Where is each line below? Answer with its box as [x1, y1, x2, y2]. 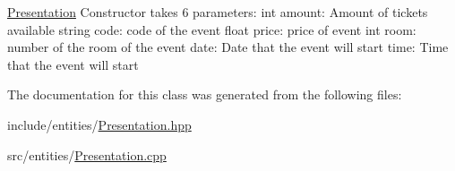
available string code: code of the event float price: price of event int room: [7, 20, 416, 38]
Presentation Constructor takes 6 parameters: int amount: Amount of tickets [7, 3, 428, 21]
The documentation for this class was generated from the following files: [7, 85, 402, 104]
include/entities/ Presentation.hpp [7, 115, 192, 133]
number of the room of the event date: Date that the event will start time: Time [7, 38, 449, 56]
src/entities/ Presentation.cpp [7, 145, 167, 164]
